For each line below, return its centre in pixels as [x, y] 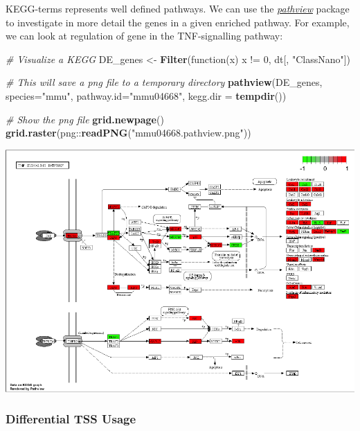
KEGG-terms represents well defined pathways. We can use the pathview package [178, 8]
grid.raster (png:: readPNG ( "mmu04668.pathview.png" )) [128, 133]
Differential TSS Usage [71, 419]
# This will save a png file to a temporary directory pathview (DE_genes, [164, 82]
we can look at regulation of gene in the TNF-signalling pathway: [144, 36]
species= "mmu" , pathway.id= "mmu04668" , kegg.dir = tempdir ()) [146, 95]
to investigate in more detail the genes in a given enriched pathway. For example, [178, 22]
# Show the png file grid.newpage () [85, 119]
